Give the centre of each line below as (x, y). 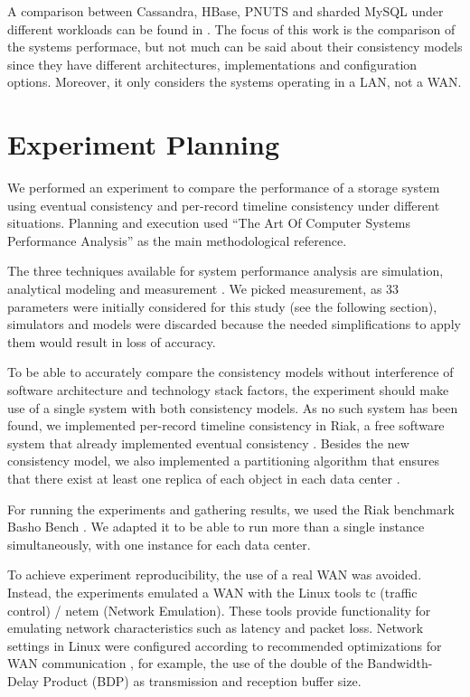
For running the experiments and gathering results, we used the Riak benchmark (231, 509)
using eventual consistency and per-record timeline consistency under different (224, 205)
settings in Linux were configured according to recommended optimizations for (225, 645)
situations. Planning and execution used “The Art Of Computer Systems (209, 223)
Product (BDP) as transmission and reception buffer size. (202, 680)
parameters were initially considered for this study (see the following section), (222, 306)
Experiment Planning (144, 144)
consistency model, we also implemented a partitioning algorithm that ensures (224, 461)
